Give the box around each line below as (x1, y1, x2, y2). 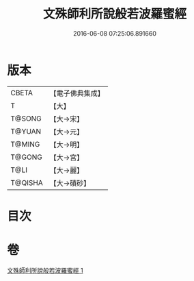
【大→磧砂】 (49, 178, 91, 188)
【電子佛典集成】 (49, 88, 105, 98)
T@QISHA (10, 178, 43, 187)
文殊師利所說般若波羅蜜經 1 (7, 266, 83, 274)
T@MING (10, 139, 40, 149)
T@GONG (10, 152, 42, 162)
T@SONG (10, 114, 42, 123)
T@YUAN (10, 126, 42, 136)
